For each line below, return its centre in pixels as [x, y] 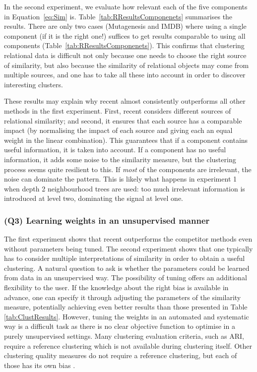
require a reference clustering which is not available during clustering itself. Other [128, 345]
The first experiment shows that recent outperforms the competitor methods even [128, 239]
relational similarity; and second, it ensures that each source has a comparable [123, 120]
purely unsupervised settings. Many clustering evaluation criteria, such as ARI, [124, 336]
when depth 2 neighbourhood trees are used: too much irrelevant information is [125, 188]
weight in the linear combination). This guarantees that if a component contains [126, 140]
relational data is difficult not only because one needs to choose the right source [125, 55]
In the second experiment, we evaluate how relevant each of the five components [126, 6]
